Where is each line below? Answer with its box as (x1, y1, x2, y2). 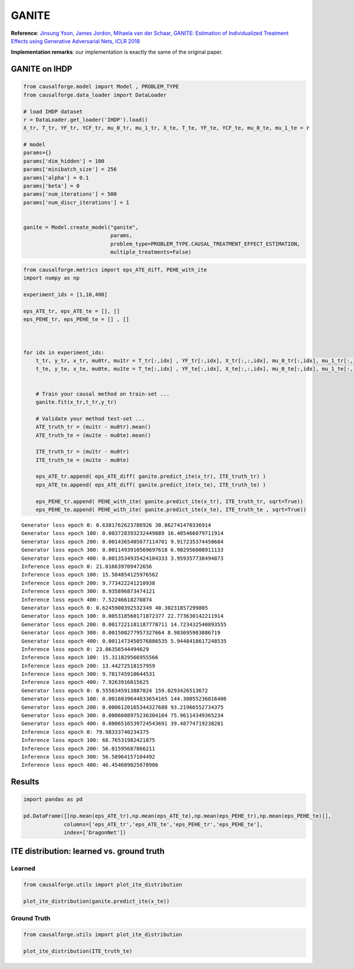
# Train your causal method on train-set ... (35, 390, 170, 397)
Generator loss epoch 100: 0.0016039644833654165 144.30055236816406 (21, 695, 227, 702)
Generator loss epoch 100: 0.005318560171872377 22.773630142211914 (21, 612, 224, 620)
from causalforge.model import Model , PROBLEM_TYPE (23, 83, 179, 90)
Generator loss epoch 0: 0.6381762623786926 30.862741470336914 (21, 522, 212, 529)
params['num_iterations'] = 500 (23, 191, 117, 197)
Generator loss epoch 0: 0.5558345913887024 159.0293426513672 (21, 687, 208, 694)
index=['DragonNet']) (64, 829, 126, 836)
